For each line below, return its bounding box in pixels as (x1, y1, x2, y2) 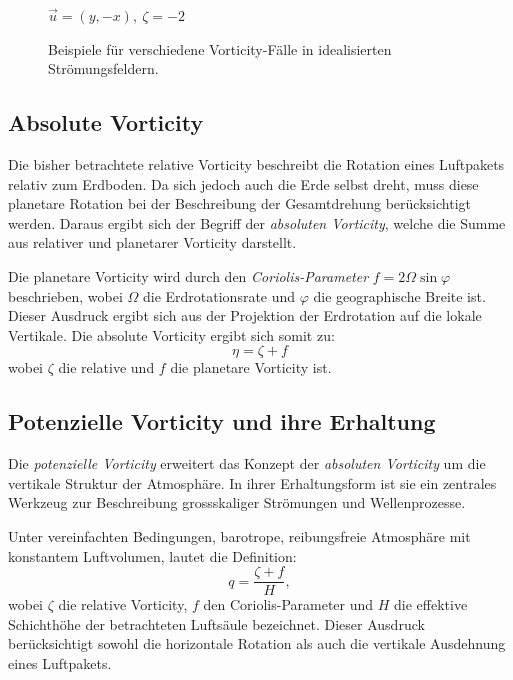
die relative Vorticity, (58, 594, 188, 615)
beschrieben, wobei (8, 285, 123, 306)
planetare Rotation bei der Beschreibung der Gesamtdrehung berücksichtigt (8, 193, 471, 214)
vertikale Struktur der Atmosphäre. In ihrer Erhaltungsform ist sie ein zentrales (8, 472, 497, 493)
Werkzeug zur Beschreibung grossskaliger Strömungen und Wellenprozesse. (8, 492, 466, 513)
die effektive (394, 594, 468, 615)
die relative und (58, 357, 155, 378)
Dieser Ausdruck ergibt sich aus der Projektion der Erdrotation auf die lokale (8, 305, 482, 326)
